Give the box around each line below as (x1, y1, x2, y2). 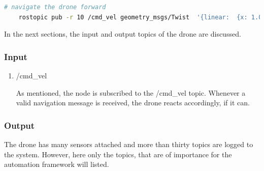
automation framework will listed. (4, 159, 109, 169)
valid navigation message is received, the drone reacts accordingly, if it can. (16, 97, 250, 108)
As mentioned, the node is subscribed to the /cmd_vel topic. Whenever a (16, 87, 246, 98)
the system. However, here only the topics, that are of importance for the (4, 149, 232, 159)
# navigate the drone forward (4, 4, 106, 11)
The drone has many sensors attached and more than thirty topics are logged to (4, 139, 253, 149)
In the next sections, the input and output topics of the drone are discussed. (4, 28, 241, 39)
